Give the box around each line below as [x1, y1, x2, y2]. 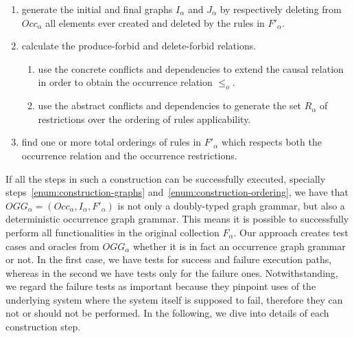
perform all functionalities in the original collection [5, 225, 220, 239]
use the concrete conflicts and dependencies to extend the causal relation [38, 61, 344, 76]
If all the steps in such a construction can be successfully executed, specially [5, 171, 326, 185]
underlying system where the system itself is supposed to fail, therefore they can [5, 292, 343, 306]
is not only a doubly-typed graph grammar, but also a [117, 198, 345, 212]
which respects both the [221, 135, 322, 149]
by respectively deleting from [220, 2, 342, 16]
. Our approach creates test [233, 225, 349, 239]
